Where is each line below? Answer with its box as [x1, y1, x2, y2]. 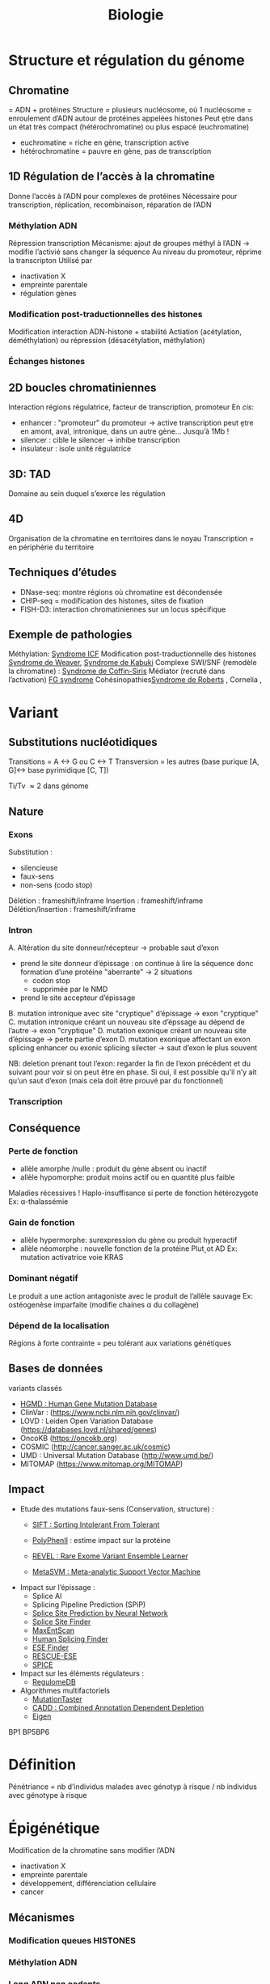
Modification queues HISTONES [8, 1935, 136, 1946]
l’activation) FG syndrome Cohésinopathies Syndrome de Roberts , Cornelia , [8, 675, 263, 685]
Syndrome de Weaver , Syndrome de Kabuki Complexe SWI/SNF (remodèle [8, 658, 257, 668]
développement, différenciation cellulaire [19, 1879, 157, 1889]
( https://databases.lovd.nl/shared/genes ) [19, 1424, 158, 1434]
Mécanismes [8, 1910, 75, 1924]
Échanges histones [8, 356, 86, 367]
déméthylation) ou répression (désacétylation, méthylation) [8, 336, 205, 346]
